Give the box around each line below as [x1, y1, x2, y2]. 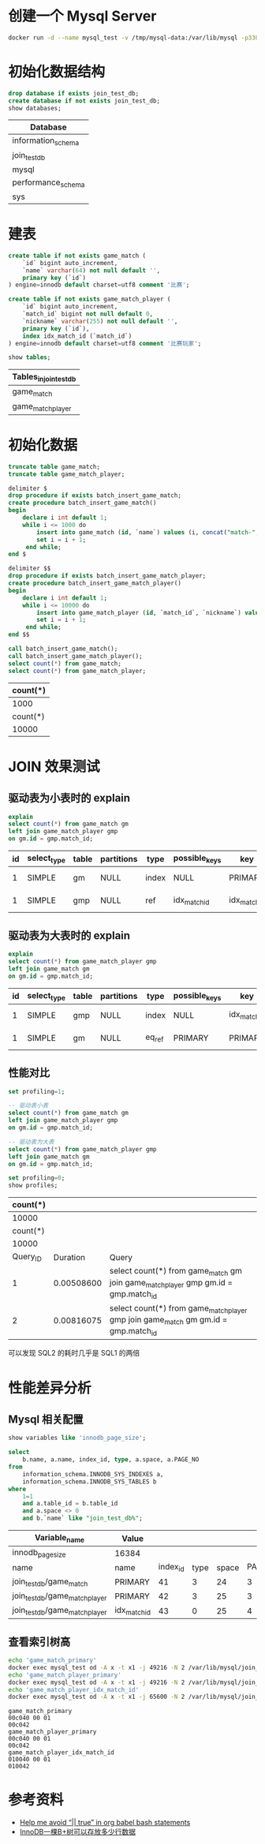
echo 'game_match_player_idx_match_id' [8, 1685, 140, 1693]
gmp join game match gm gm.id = [109, 1315, 228, 1326]
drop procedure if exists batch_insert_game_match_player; [8, 572, 207, 580]
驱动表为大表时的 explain [8, 929, 131, 942]
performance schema [12, 177, 85, 189]
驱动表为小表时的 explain [8, 791, 131, 805]
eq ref [145, 1031, 164, 1044]
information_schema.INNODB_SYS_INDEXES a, [22, 1470, 164, 1478]
